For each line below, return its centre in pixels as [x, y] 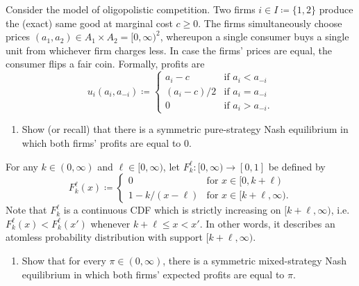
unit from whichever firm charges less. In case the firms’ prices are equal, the [169, 50]
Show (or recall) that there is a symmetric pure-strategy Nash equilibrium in [185, 129]
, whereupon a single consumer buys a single [254, 37]
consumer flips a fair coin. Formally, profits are [105, 64]
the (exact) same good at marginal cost [89, 23]
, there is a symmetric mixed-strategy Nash [255, 261]
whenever [110, 223]
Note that [26, 210]
